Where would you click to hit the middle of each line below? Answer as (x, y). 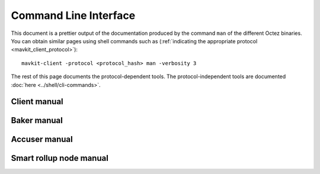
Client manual (37, 101)
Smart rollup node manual (60, 158)
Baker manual (37, 120)
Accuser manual (42, 139)
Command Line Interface (73, 15)
